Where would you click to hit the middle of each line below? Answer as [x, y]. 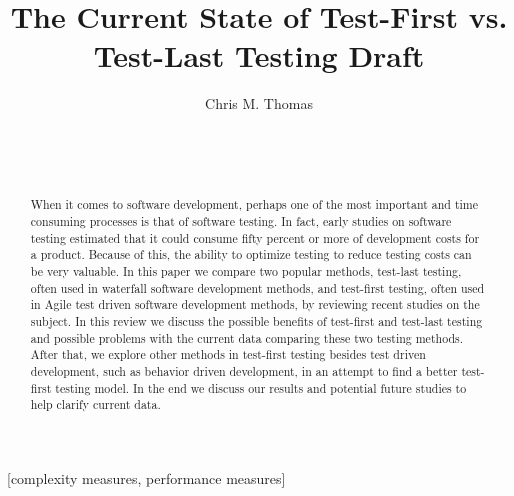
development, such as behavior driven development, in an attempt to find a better [244, 371]
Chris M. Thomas [259, 103]
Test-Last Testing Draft [259, 55]
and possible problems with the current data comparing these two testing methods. [247, 337]
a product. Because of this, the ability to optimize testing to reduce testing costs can [251, 254]
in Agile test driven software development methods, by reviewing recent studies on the [255, 304]
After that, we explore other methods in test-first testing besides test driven [228, 354]
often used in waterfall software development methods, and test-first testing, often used [257, 287]
